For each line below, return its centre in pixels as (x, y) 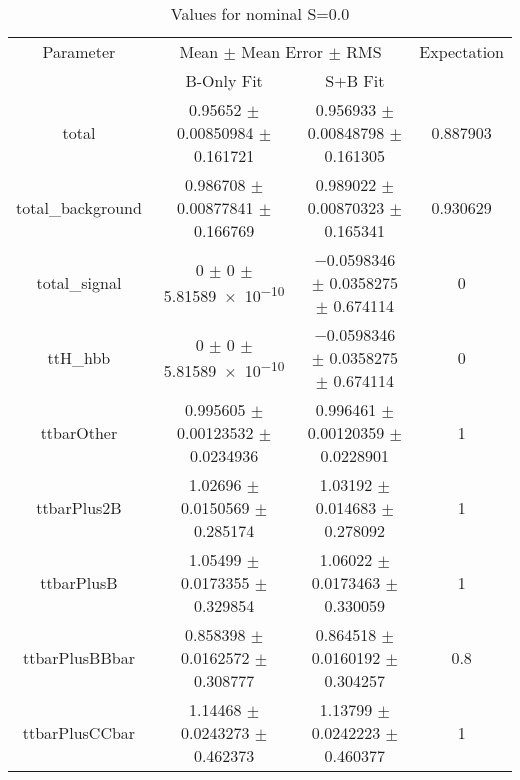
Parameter (79, 51)
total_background (79, 207)
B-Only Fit (224, 80)
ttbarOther (79, 432)
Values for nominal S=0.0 (260, 13)
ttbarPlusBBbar (78, 657)
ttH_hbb (79, 357)
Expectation (461, 51)
